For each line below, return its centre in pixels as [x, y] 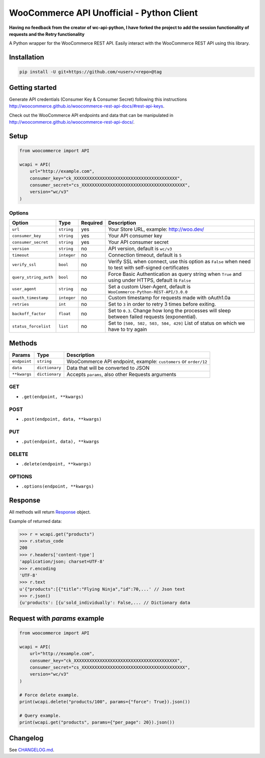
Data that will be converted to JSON [108, 368]
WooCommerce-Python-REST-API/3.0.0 [148, 292]
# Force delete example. [49, 695]
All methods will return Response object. [50, 512]
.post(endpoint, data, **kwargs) [62, 419]
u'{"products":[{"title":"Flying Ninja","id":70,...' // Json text [102, 589]
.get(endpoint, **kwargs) [53, 397]
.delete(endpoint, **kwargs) [56, 464]
